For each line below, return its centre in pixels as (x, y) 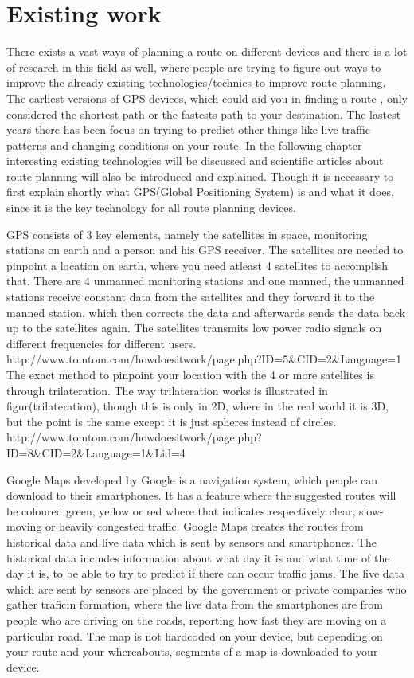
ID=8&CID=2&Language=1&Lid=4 (96, 452)
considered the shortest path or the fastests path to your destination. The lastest (204, 114)
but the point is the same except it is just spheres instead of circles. (172, 421)
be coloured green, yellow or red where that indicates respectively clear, (181, 510)
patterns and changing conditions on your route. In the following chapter (184, 145)
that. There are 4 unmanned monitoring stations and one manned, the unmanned (205, 281)
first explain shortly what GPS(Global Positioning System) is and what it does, (200, 192)
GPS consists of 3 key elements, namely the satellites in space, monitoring (187, 234)
